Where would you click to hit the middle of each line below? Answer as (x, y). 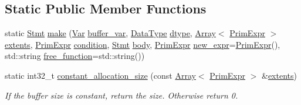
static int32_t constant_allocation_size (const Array (100, 75)
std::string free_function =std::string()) (75, 56)
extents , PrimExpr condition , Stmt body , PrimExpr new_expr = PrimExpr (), (143, 44)
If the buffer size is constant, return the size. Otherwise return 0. (121, 95)
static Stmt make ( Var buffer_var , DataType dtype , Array (110, 33)
